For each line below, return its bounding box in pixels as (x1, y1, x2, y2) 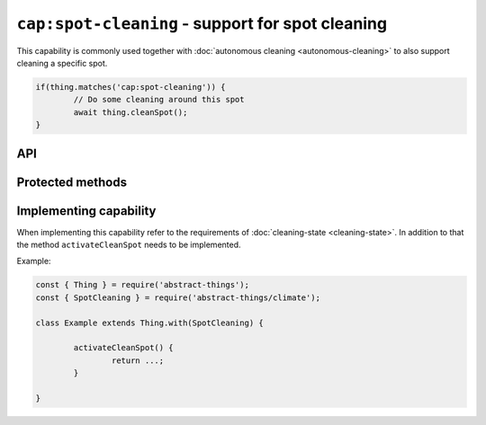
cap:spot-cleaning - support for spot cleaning (16, 13, 387, 33)
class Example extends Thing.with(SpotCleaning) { (35, 317, 265, 328)
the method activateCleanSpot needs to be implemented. (16, 239, 242, 251)
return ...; (111, 355, 165, 366)
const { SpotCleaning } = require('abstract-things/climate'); (35, 292, 321, 303)
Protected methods (16, 174, 128, 190)
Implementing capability (16, 203, 157, 218)
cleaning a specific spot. (16, 58, 108, 68)
